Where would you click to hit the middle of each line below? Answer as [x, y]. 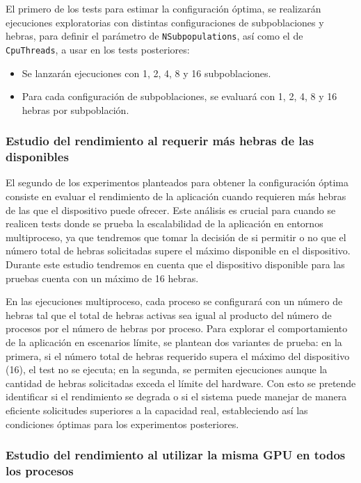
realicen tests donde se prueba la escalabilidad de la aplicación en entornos [165, 223]
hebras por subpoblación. [75, 109]
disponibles [37, 157]
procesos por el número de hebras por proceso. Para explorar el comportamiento [177, 328]
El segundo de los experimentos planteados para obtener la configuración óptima [177, 182]
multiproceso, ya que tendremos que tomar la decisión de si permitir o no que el [176, 237]
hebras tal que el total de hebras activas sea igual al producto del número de [169, 314]
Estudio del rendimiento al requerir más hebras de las [160, 141]
